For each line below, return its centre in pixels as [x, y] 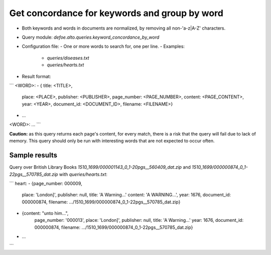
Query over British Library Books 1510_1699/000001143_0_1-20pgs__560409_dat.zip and [100, 167]
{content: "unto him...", [45, 213]
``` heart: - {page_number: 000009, [46, 183]
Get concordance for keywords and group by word [116, 13]
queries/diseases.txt [68, 58]
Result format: [36, 76]
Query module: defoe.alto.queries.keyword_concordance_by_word [91, 37]
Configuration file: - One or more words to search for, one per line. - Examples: [103, 46]
